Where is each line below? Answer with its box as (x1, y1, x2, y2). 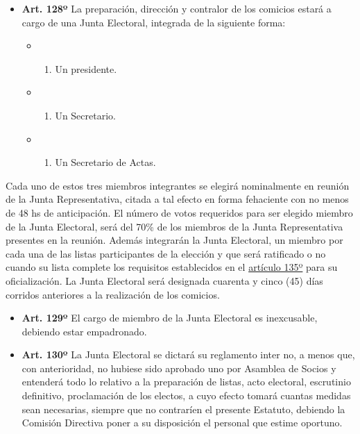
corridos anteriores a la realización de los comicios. (6, 287, 220, 301)
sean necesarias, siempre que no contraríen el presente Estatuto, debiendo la (22, 401, 345, 416)
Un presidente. (55, 61, 117, 76)
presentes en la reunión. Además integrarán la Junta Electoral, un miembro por (6, 233, 343, 247)
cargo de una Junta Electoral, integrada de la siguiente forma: (22, 15, 286, 29)
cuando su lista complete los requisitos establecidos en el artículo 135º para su (6, 260, 338, 274)
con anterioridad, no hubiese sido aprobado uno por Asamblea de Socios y (22, 360, 336, 375)
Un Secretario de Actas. (55, 155, 156, 169)
